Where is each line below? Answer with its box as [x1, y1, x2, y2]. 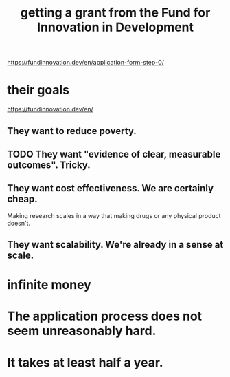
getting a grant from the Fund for [20, 5, 211, 21]
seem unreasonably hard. [7, 323, 157, 338]
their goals [7, 83, 70, 98]
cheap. [7, 193, 38, 205]
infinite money [7, 277, 91, 293]
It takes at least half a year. [7, 354, 163, 370]
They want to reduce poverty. [7, 125, 137, 137]
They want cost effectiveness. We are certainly [7, 182, 214, 194]
